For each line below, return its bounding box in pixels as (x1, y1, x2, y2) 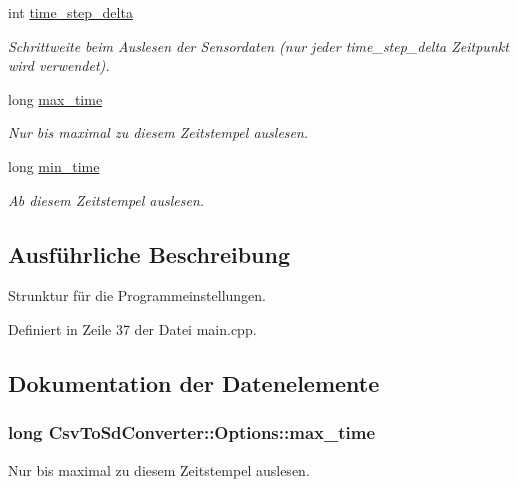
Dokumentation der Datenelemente (8, 367, 380, 398)
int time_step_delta (8, 2, 133, 22)
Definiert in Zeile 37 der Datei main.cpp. (8, 318, 257, 339)
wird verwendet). (8, 55, 110, 76)
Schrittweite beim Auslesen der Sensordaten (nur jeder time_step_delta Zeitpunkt (8, 35, 509, 56)
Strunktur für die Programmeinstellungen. (8, 285, 266, 306)
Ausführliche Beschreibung (8, 238, 290, 269)
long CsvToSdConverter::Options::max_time (8, 420, 376, 445)
